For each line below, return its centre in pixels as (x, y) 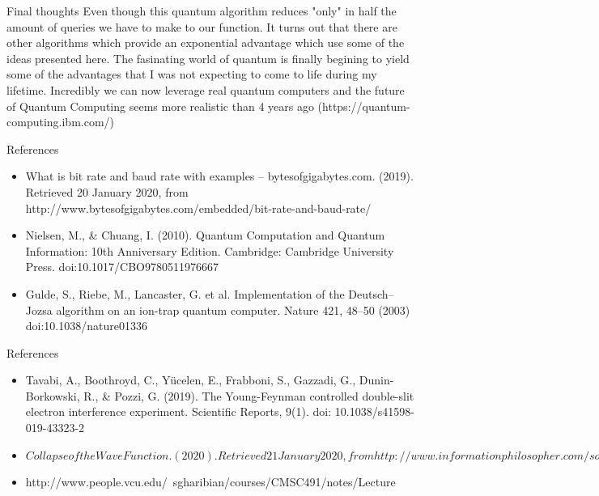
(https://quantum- (364, 106)
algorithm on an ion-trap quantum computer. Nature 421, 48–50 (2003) (233, 309)
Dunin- (376, 380)
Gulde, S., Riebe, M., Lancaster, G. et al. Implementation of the (185, 293)
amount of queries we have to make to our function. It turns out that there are (202, 26)
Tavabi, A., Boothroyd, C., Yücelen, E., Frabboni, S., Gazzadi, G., (191, 380)
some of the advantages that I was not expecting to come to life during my (192, 74)
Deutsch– (371, 293)
